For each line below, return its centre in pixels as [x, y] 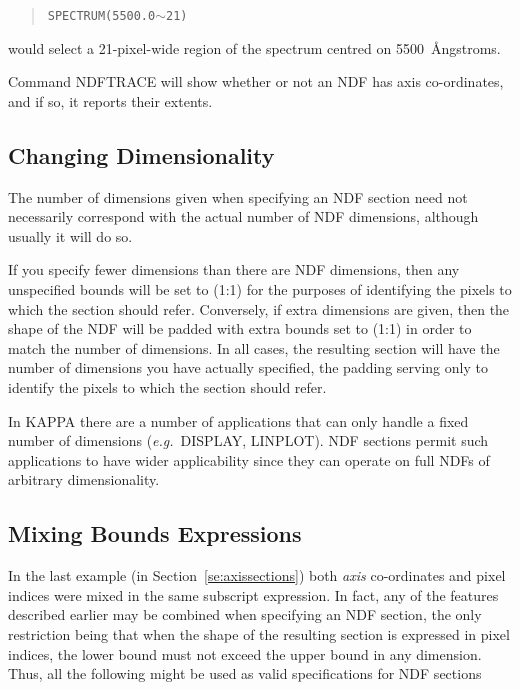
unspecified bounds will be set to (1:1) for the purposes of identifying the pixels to [260, 289]
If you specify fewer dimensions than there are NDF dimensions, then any [234, 269]
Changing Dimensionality [141, 154]
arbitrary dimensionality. [84, 479]
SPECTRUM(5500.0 [101, 16]
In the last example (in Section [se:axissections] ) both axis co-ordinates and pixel [257, 575]
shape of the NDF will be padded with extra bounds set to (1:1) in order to [240, 328]
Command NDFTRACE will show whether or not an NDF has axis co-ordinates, [256, 81]
